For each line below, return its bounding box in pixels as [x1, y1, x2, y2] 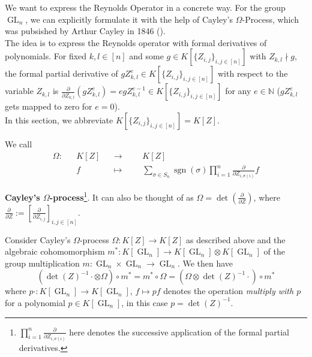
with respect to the [217, 67, 288, 80]
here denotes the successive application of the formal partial [69, 325, 289, 338]
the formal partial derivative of [5, 67, 118, 80]
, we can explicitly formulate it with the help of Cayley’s [25, 13, 233, 25]
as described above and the [186, 233, 286, 246]
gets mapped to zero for [5, 100, 92, 113]
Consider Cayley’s [5, 233, 71, 246]
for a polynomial [5, 296, 65, 308]
